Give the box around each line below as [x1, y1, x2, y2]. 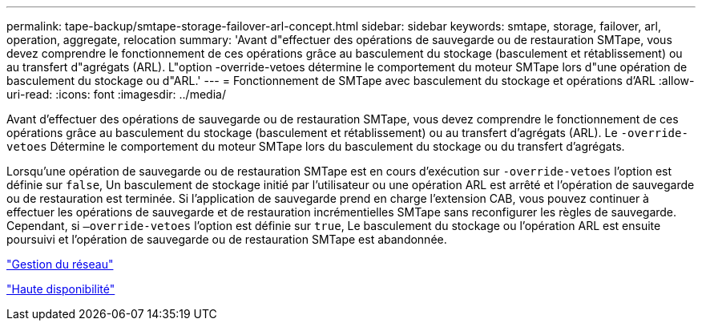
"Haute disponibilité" [6, 282, 115, 296]
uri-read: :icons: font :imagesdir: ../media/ [6, 87, 226, 101]
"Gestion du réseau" [6, 257, 114, 271]
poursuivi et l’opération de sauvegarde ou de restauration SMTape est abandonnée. [6, 232, 447, 246]
